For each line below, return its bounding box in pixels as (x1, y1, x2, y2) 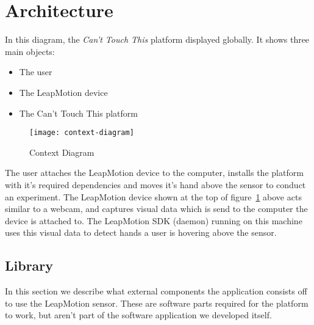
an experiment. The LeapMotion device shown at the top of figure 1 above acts (5, 190, 302, 203)
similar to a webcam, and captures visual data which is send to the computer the (5, 202, 308, 215)
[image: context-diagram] (29, 128, 134, 137)
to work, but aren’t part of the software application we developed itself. (5, 309, 272, 321)
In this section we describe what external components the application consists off (5, 285, 307, 298)
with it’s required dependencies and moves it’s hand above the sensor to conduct (5, 178, 306, 191)
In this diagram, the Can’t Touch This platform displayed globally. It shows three (5, 33, 310, 46)
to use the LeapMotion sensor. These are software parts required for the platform (5, 296, 309, 309)
